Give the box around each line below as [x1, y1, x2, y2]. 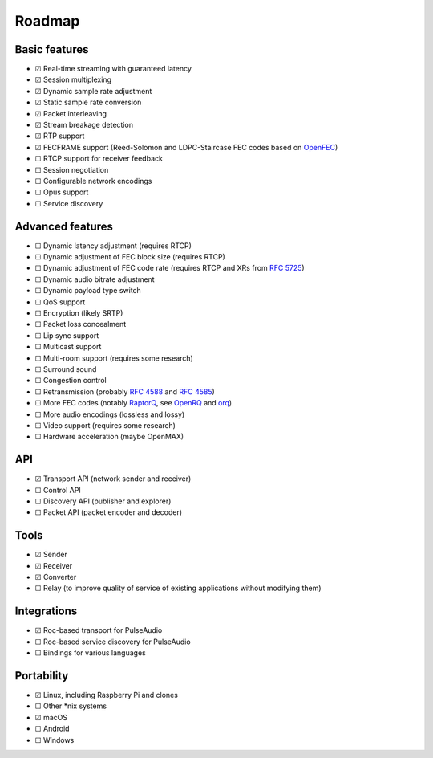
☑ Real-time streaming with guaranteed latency [34, 64, 192, 74]
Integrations [14, 605, 78, 618]
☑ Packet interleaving [34, 108, 107, 118]
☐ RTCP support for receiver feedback [34, 153, 164, 164]
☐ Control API [34, 485, 82, 495]
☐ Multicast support [34, 342, 102, 352]
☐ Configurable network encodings [34, 176, 152, 185]
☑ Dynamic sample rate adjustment [34, 86, 152, 96]
